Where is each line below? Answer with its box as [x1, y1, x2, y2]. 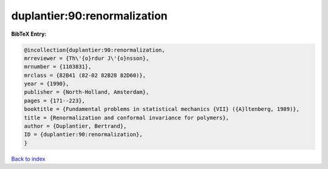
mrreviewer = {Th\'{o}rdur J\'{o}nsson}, [24, 55, 149, 62]
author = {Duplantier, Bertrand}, [24, 123, 127, 130]
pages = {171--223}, [24, 97, 85, 104]
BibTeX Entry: [11, 30, 47, 38]
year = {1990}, [24, 81, 69, 87]
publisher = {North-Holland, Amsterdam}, [24, 88, 149, 96]
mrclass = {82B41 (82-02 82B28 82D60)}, [24, 71, 146, 79]
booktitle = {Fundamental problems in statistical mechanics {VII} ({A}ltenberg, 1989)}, [24, 106, 300, 113]
